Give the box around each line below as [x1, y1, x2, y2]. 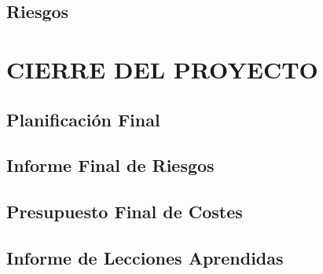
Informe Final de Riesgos [6, 153, 215, 177]
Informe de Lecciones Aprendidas [6, 245, 284, 269]
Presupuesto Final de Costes [6, 199, 243, 224]
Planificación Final [6, 107, 160, 131]
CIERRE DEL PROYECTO [6, 53, 318, 85]
